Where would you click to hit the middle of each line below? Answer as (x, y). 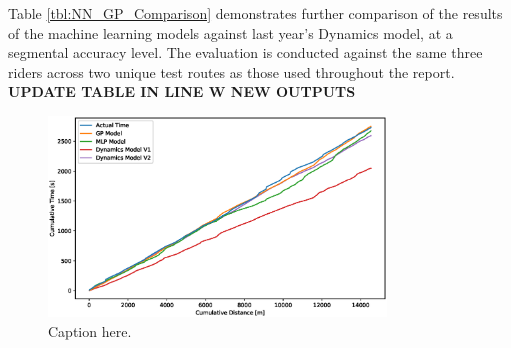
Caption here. (90, 330)
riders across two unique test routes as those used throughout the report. (231, 71)
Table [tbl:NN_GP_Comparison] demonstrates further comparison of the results (255, 13)
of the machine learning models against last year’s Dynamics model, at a (230, 32)
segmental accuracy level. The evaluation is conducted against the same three (245, 52)
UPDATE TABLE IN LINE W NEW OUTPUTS (182, 91)
